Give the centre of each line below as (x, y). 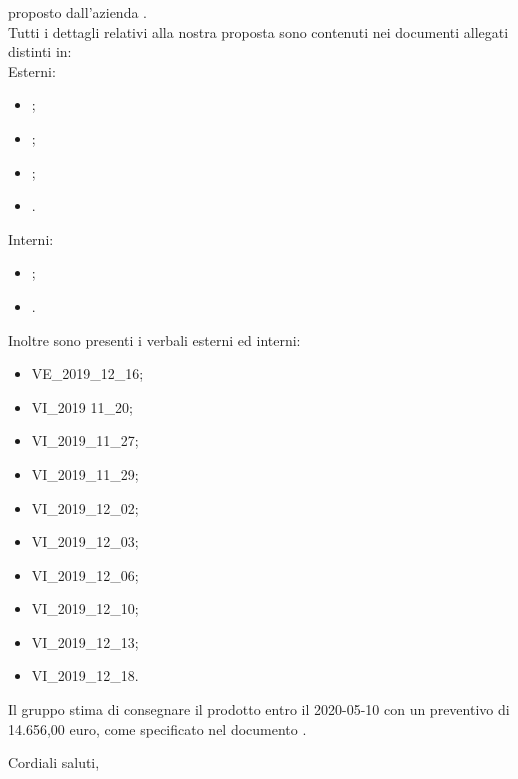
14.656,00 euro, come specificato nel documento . (157, 728)
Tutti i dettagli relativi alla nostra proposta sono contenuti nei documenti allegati (258, 31)
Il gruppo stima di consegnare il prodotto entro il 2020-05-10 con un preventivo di (259, 709)
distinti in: (40, 51)
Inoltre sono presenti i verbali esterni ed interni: (154, 339)
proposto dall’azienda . (77, 12)
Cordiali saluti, (54, 762)
